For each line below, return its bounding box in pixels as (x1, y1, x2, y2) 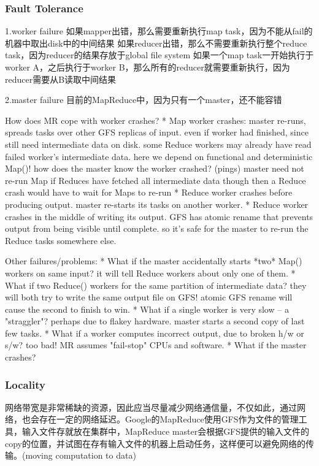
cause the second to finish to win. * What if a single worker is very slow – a (5, 302, 289, 315)
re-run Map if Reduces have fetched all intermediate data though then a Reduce (5, 174, 306, 186)
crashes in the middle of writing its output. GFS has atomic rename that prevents (5, 210, 313, 223)
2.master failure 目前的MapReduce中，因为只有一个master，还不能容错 (5, 93, 282, 106)
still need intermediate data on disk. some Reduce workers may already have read (5, 137, 312, 150)
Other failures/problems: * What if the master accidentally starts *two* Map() (5, 254, 302, 267)
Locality (5, 376, 45, 392)
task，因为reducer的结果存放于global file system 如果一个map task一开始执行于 (5, 48, 314, 61)
